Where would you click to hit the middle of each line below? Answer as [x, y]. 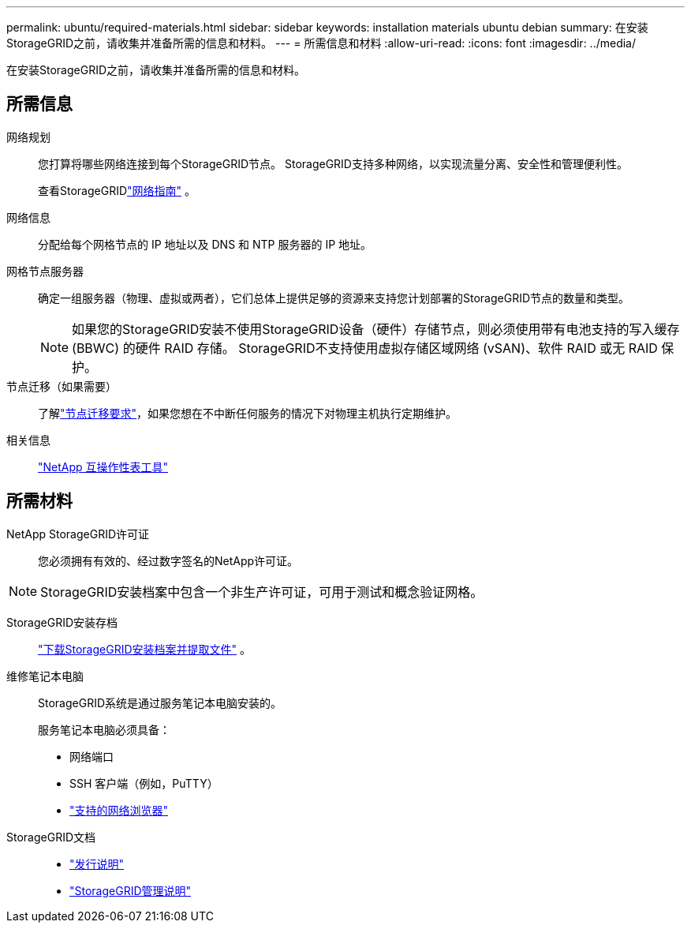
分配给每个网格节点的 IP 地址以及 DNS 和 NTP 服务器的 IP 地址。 [205, 244]
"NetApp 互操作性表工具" [103, 466]
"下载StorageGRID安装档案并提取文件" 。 [144, 649]
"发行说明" [97, 863]
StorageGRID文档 [51, 837]
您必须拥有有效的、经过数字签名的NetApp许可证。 [168, 560]
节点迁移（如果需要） [62, 386]
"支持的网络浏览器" [119, 810]
